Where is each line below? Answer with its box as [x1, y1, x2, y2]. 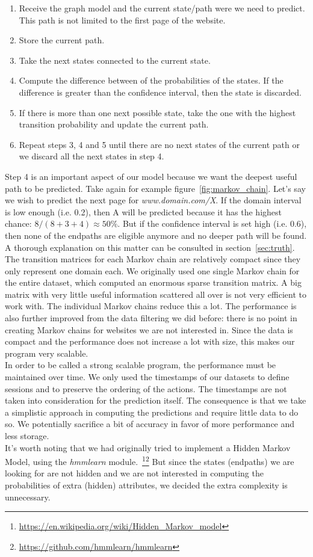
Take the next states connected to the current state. [19, 54, 211, 66]
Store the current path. [19, 34, 105, 46]
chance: [5, 217, 32, 230]
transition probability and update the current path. [19, 118, 209, 131]
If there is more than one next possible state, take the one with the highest [19, 106, 296, 118]
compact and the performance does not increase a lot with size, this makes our [5, 335, 295, 348]
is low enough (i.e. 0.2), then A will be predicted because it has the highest [5, 205, 282, 218]
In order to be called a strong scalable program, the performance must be [5, 359, 276, 371]
